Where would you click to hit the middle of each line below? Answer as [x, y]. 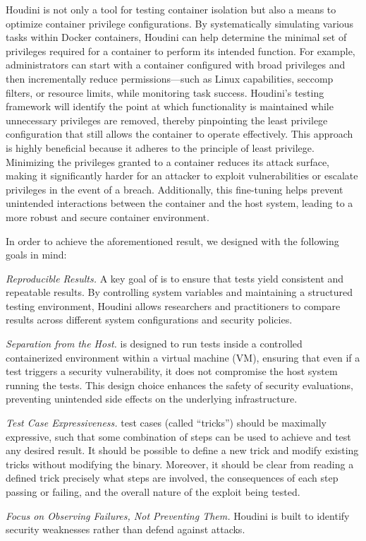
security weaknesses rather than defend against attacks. [126, 529]
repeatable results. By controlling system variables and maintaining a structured [179, 292]
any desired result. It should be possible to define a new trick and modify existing [182, 450]
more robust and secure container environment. [108, 216]
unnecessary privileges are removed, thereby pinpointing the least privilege [167, 120]
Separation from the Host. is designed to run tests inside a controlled [154, 344]
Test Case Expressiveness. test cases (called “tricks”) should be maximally [166, 423]
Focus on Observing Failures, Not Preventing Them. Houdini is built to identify [178, 515]
